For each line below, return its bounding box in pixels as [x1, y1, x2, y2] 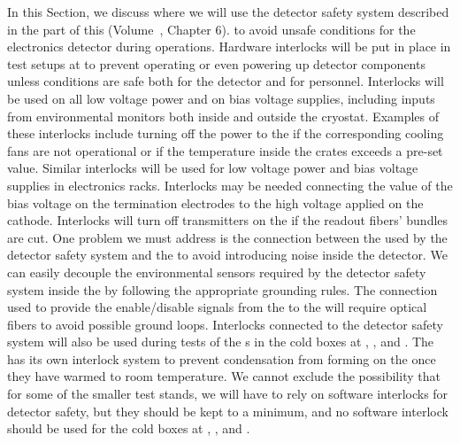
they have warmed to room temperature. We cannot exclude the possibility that [7, 367, 441, 385]
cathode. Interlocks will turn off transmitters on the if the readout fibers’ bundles [7, 211, 448, 229]
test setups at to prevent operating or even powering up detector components [7, 54, 425, 73]
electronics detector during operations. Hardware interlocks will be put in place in [7, 37, 451, 56]
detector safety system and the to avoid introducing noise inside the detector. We [7, 245, 448, 264]
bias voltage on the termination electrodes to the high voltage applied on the [7, 193, 424, 212]
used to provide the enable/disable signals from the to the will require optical [7, 298, 427, 316]
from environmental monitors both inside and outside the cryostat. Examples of [7, 106, 440, 125]
